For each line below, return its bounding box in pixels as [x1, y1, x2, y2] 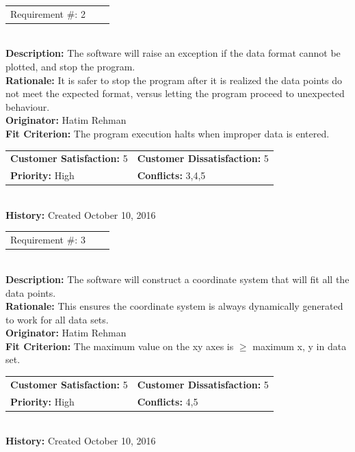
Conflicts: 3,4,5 [137, 168, 206, 183]
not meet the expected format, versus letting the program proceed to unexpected [5, 86, 345, 101]
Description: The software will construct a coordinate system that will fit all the [5, 271, 350, 286]
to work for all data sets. [5, 312, 109, 326]
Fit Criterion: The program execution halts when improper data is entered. [5, 127, 330, 140]
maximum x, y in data [252, 338, 347, 353]
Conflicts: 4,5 [137, 394, 198, 408]
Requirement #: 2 [10, 6, 86, 21]
